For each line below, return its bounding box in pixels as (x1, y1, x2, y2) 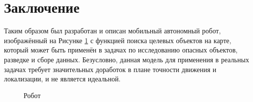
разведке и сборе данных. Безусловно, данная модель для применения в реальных (4, 54, 249, 64)
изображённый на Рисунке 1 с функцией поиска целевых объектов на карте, (4, 35, 231, 45)
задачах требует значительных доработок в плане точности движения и (4, 64, 217, 74)
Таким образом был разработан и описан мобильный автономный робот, (4, 25, 221, 36)
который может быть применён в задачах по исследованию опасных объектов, (4, 45, 238, 55)
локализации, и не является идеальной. (4, 74, 121, 84)
